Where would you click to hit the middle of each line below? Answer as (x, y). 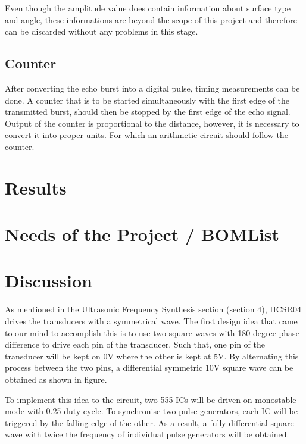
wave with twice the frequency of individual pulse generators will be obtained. (147, 434)
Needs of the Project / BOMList (142, 234)
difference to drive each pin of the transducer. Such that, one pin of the (135, 344)
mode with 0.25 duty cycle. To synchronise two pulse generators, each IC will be (151, 411)
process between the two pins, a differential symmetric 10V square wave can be (149, 368)
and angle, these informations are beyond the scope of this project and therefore (151, 19)
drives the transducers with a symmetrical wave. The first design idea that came (151, 321)
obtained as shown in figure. (56, 379)
